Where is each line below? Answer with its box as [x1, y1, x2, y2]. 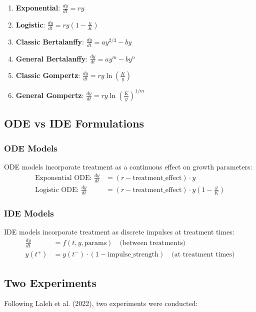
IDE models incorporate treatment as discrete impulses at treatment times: [4, 226, 234, 237]
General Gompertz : [15, 89, 84, 100]
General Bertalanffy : [15, 53, 88, 63]
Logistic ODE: [34, 186, 79, 194]
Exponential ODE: [34, 174, 92, 181]
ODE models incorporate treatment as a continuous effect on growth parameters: [4, 161, 252, 171]
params [84, 239, 107, 247]
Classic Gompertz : [15, 70, 80, 80]
